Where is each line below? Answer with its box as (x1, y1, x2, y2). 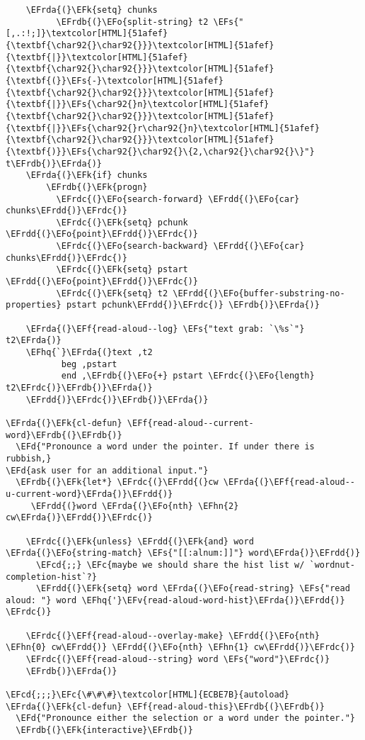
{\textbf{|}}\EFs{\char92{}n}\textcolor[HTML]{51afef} (6, 99, 270, 110)
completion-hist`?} (6, 571, 97, 582)
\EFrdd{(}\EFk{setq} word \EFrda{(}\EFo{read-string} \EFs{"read (35, 583, 350, 594)
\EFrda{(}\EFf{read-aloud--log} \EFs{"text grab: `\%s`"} (25, 323, 305, 334)
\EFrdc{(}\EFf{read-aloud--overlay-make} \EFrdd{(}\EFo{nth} (25, 630, 320, 641)
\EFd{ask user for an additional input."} (6, 465, 209, 476)
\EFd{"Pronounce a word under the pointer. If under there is (16, 442, 315, 452)
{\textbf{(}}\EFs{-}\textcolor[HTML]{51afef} (6, 75, 224, 86)
